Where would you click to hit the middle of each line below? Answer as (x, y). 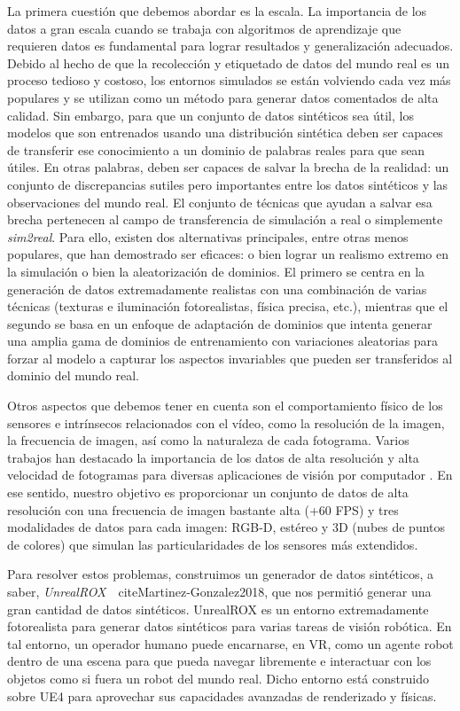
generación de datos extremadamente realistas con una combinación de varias (217, 289)
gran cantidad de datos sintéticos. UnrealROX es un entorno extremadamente (218, 609)
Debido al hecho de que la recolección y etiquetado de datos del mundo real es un (228, 63)
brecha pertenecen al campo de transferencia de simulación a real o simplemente (225, 219)
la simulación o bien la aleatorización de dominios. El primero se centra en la (216, 271)
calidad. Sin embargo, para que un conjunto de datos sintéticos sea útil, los (211, 115)
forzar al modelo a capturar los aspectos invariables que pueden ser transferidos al (230, 358)
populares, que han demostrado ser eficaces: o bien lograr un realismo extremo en (228, 254)
